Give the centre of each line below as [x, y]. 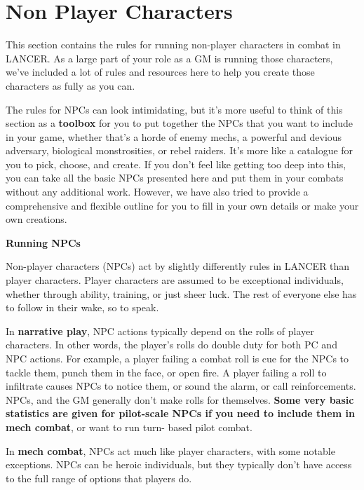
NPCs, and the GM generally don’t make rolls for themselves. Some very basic [180, 399]
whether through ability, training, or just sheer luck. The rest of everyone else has [181, 293]
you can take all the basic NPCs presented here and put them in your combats [175, 178]
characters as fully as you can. [70, 85]
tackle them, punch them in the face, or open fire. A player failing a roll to [166, 372]
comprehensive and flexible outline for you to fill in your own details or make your [182, 205]
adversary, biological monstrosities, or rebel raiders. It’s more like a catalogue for [180, 150]
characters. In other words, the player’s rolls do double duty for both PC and [171, 345]
